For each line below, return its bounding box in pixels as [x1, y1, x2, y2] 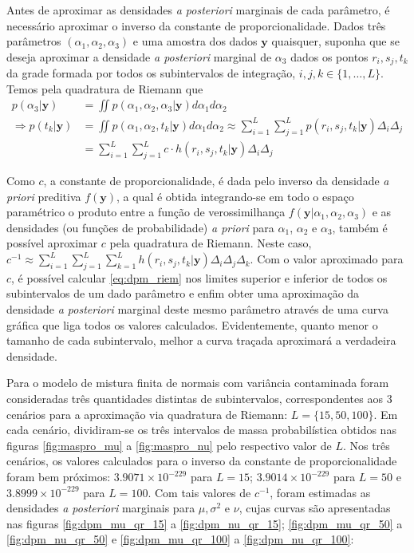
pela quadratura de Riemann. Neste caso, [109, 235, 312, 251]
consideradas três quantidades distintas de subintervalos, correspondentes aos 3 [6, 390, 392, 407]
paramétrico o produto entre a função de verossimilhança [6, 203, 286, 220]
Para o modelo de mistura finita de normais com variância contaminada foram [6, 374, 389, 391]
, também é [332, 219, 388, 235]
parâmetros [6, 33, 61, 49]
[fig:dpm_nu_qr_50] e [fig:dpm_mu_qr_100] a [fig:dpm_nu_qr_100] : [6, 531, 354, 547]
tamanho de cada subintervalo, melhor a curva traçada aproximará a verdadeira [6, 332, 396, 349]
